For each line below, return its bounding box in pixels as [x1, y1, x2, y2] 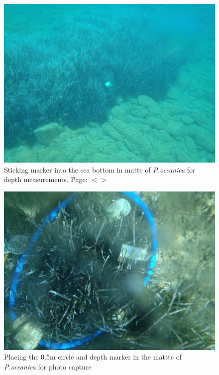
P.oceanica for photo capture [4, 361, 92, 372]
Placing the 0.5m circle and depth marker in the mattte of [4, 352, 182, 362]
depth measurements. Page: [4, 174, 88, 185]
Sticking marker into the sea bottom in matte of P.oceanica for [4, 164, 196, 175]
